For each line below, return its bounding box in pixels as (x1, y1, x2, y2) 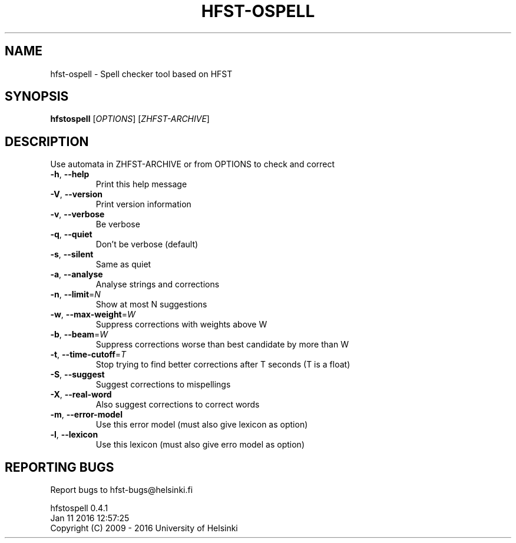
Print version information (95, 199, 191, 210)
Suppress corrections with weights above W (95, 319, 267, 330)
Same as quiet (95, 259, 151, 270)
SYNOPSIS (5, 89, 69, 104)
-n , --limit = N (50, 289, 101, 300)
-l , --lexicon (50, 429, 98, 440)
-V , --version (50, 189, 102, 200)
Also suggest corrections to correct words (95, 399, 260, 410)
